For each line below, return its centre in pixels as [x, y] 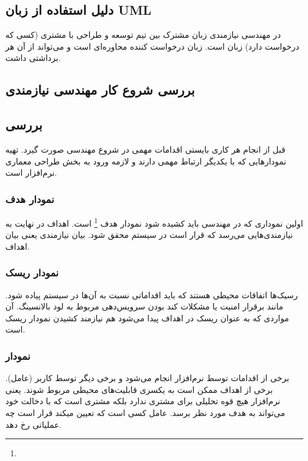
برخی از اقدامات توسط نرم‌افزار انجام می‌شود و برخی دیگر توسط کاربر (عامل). [147, 378]
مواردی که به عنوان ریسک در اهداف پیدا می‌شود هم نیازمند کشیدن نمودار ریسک [147, 317]
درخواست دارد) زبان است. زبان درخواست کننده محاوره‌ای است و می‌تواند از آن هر [153, 46]
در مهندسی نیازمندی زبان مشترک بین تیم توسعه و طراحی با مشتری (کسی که [143, 35]
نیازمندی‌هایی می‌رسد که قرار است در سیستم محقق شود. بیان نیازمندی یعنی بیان [149, 235]
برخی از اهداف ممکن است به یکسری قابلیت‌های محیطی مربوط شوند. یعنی [139, 389]
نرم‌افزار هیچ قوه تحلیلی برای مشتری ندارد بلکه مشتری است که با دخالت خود [143, 401]
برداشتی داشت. [33, 58]
